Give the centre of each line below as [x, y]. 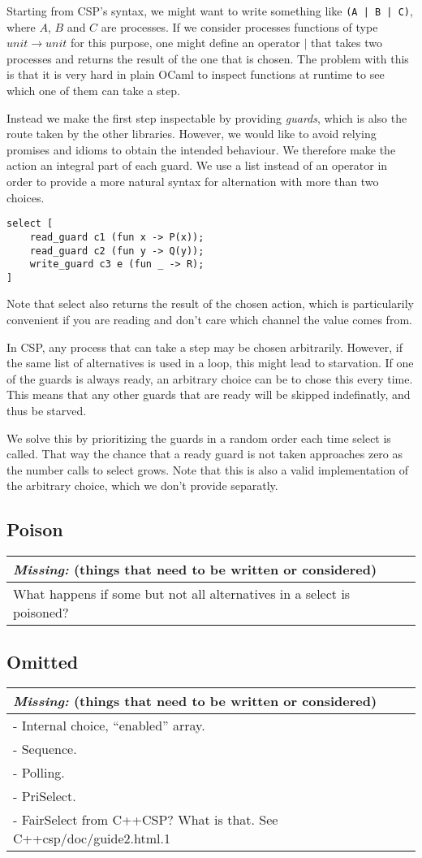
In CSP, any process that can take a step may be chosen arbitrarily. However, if [205, 347]
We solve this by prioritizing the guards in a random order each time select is [199, 438]
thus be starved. [47, 411]
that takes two [346, 43]
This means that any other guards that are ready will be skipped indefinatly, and [209, 394]
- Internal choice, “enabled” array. [109, 726]
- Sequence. [45, 749]
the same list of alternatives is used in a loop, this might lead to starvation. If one [210, 363]
